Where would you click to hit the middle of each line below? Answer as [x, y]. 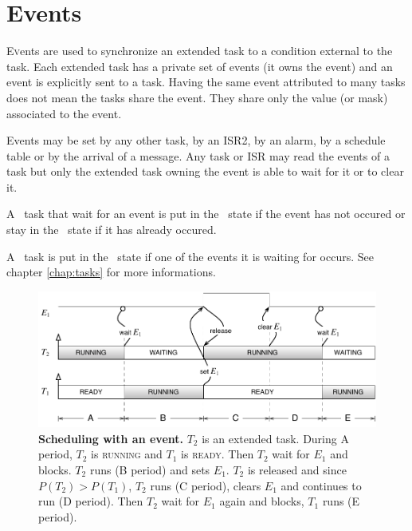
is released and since [297, 469]
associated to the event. [64, 113]
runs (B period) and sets [150, 469]
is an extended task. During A [275, 438]
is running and [127, 454]
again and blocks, [262, 501]
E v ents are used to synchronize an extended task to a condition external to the [200, 51]
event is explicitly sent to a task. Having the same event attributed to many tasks [206, 82]
